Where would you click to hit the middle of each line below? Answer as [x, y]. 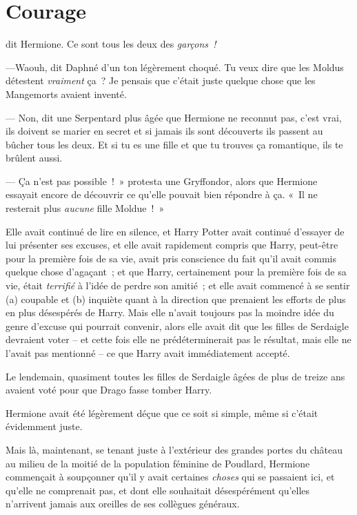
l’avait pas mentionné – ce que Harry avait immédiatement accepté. [148, 353]
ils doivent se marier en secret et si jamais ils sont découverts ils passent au [164, 131]
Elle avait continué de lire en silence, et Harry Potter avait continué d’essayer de [175, 231]
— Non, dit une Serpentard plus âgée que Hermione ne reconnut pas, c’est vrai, [174, 117]
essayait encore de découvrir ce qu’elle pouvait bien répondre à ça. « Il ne [162, 194]
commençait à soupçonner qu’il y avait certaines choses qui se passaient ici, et [170, 477]
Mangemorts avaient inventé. [66, 94]
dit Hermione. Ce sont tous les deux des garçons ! [111, 44]
